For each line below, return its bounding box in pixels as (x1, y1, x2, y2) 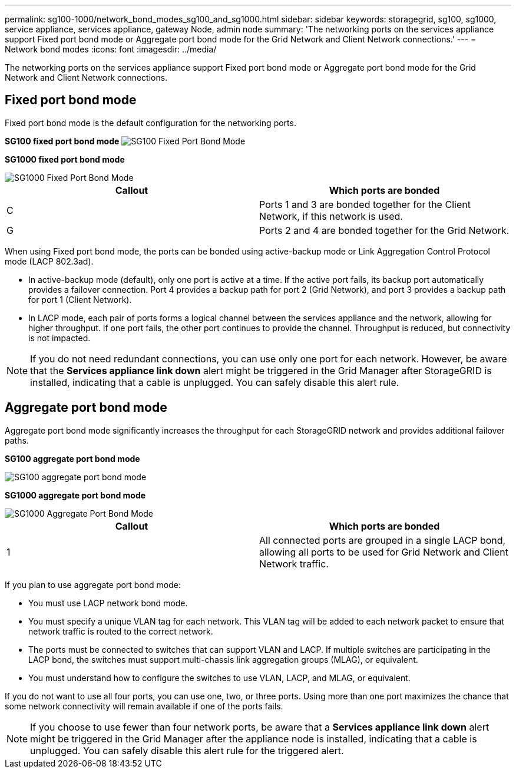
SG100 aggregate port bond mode (5, 453, 140, 464)
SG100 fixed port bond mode (5, 136, 120, 146)
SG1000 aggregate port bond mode (5, 490, 146, 500)
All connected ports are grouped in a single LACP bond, (259, 534, 506, 546)
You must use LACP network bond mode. (28, 597, 188, 608)
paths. (5, 435, 29, 445)
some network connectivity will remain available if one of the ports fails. (5, 701, 283, 711)
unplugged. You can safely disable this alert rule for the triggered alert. (30, 744, 344, 757)
